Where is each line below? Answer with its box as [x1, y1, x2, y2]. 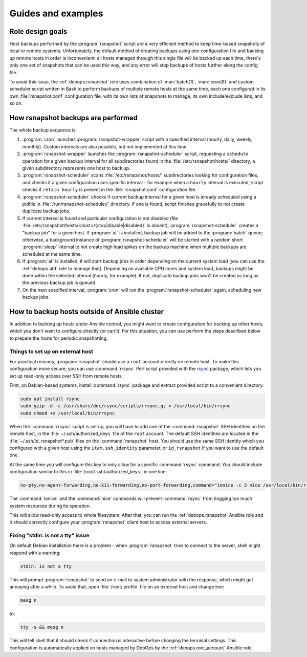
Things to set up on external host [9, 348, 93, 355]
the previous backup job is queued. [22, 279, 97, 286]
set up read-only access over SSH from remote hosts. [9, 373, 123, 379]
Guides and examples [9, 8, 103, 19]
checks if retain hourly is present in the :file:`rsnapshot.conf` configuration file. [22, 187, 196, 193]
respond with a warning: [9, 550, 61, 556]
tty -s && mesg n [20, 624, 64, 630]
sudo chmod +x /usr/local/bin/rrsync [20, 410, 115, 416]
